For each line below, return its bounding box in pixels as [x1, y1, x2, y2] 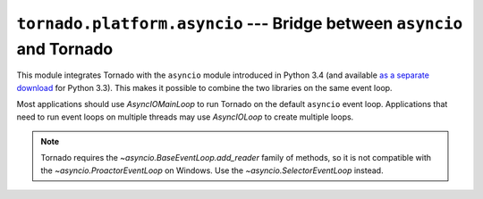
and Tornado [16, 38, 114, 59]
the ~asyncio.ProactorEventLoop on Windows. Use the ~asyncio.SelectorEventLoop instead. [40, 165, 384, 176]
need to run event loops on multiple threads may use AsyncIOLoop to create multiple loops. [16, 112, 354, 122]
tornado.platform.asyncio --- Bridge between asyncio [16, 13, 463, 33]
